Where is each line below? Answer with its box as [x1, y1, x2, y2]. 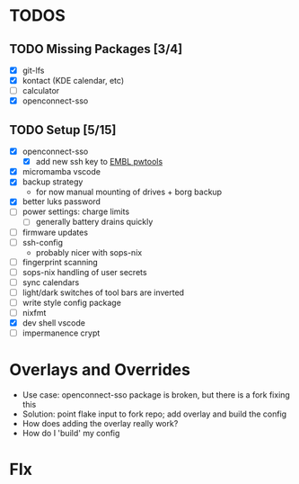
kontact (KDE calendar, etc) [22, 76, 124, 86]
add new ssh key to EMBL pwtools [35, 157, 163, 167]
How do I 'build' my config [22, 428, 120, 439]
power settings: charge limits [22, 206, 130, 217]
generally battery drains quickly [35, 217, 154, 228]
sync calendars [22, 276, 80, 288]
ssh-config [22, 237, 64, 247]
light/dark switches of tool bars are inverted [22, 287, 185, 298]
